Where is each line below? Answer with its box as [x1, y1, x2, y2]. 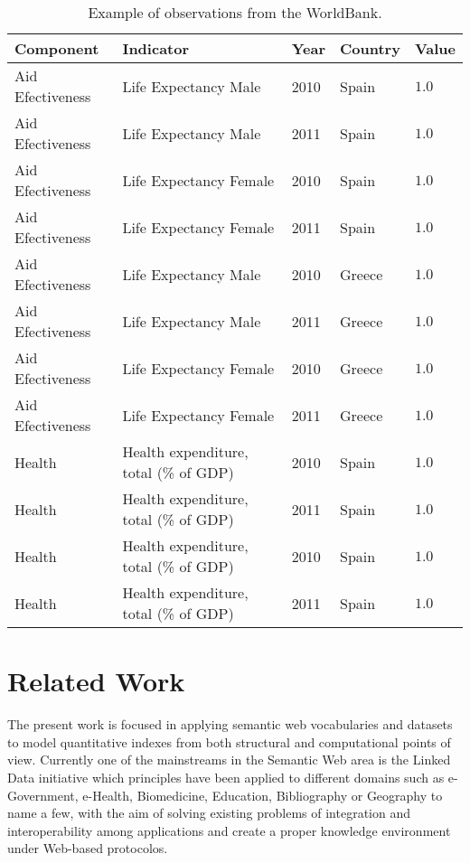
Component [14, 38, 99, 59]
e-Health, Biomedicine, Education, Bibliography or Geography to [82, 785, 443, 804]
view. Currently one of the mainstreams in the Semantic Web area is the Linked [7, 750, 451, 769]
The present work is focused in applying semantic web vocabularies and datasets [7, 715, 453, 734]
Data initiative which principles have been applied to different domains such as [7, 767, 445, 786]
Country [340, 38, 400, 59]
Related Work [7, 662, 185, 699]
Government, [7, 785, 79, 804]
